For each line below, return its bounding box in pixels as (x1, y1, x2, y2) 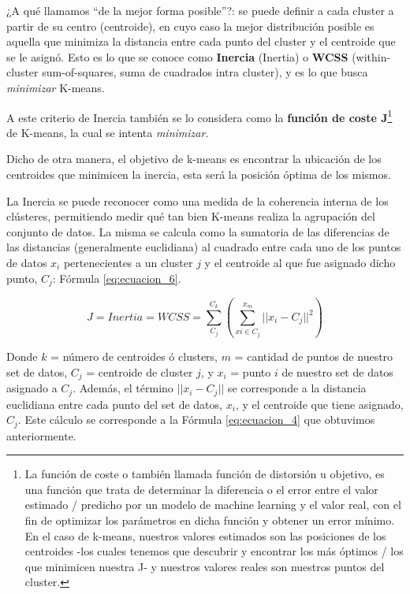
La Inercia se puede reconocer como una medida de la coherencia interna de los (6, 192, 389, 209)
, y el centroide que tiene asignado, (235, 395, 404, 412)
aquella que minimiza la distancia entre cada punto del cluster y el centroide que (6, 33, 396, 50)
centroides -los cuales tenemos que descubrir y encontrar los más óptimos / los (24, 543, 404, 559)
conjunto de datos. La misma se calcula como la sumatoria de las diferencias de (6, 223, 389, 239)
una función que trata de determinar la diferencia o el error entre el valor (24, 481, 378, 497)
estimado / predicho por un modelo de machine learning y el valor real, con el (24, 496, 401, 513)
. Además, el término (73, 380, 173, 396)
